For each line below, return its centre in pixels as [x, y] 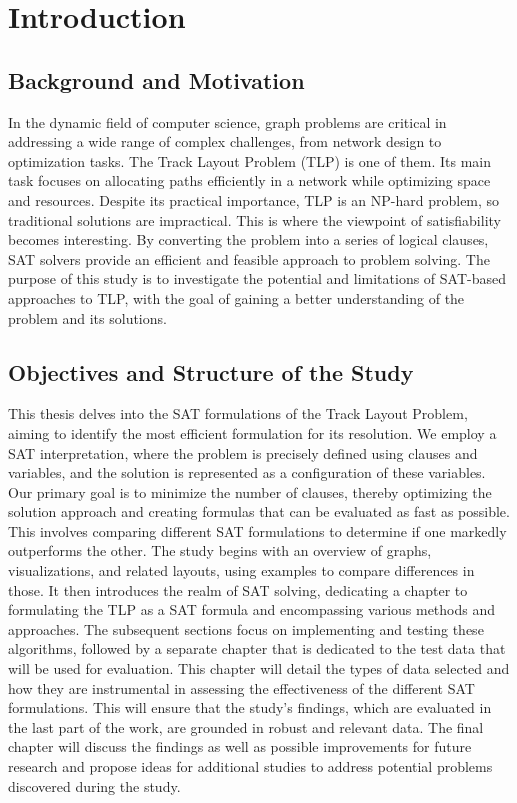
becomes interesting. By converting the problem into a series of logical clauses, [248, 239]
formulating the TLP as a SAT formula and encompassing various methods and [252, 609]
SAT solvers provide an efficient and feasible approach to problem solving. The [249, 258]
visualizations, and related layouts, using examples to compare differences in [241, 570]
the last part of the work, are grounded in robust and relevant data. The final [246, 726]
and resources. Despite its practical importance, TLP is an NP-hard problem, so [254, 199]
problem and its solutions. [87, 317]
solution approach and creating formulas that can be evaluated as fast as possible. [259, 511]
